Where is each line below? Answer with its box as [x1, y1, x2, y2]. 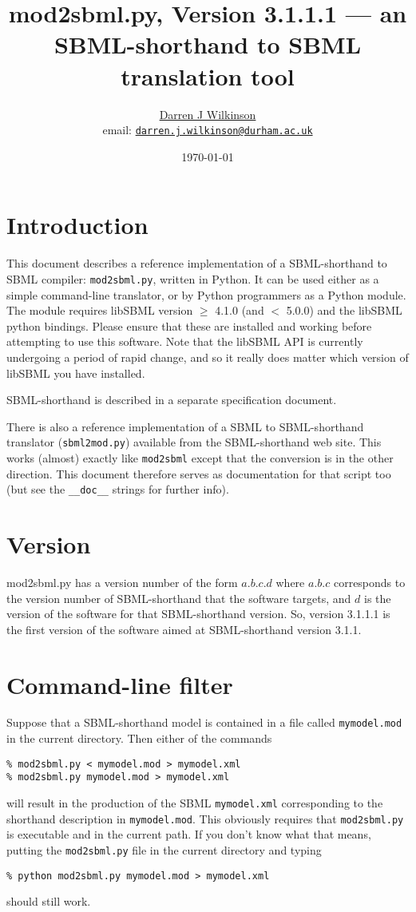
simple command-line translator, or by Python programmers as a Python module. [6, 286, 406, 303]
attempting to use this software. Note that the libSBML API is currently [6, 333, 363, 350]
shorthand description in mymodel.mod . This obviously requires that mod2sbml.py [6, 810, 404, 827]
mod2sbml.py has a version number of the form [6, 573, 238, 590]
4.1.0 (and [215, 302, 264, 319]
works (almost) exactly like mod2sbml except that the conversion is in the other [6, 449, 394, 466]
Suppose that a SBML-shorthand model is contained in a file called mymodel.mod [6, 714, 402, 731]
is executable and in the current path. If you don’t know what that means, [6, 826, 371, 843]
